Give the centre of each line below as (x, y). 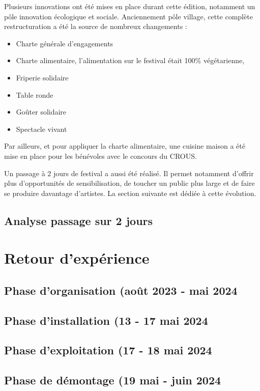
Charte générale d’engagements (65, 43)
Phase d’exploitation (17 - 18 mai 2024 (108, 350)
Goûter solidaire (41, 112)
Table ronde (35, 94)
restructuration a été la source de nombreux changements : (96, 26)
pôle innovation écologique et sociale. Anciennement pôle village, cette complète (128, 16)
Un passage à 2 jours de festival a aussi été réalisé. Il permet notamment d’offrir (129, 173)
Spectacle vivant (41, 129)
